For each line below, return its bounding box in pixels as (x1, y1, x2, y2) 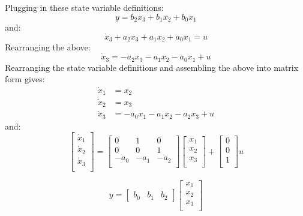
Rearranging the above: (5, 41, 91, 53)
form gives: (5, 73, 45, 85)
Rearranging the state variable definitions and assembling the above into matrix (5, 61, 299, 73)
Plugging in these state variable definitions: (5, 1, 164, 13)
